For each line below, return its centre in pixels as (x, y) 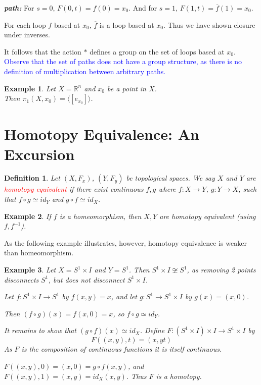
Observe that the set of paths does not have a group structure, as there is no (123, 61)
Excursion (39, 154)
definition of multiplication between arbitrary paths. (85, 71)
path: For (19, 8)
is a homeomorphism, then (100, 216)
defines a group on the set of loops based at (157, 51)
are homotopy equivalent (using (208, 216)
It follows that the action (43, 51)
